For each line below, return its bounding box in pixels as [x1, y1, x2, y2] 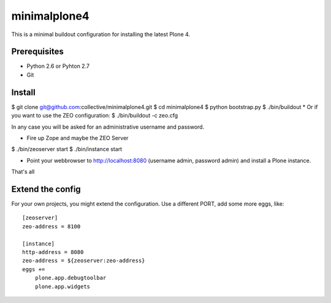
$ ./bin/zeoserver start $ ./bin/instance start [11, 146, 123, 153]
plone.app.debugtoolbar [34, 274, 107, 282]
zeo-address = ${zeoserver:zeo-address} [22, 257, 145, 264]
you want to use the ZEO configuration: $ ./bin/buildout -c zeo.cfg [11, 112, 178, 119]
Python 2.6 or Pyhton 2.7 [26, 62, 90, 70]
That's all [11, 168, 35, 176]
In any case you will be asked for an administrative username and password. [11, 123, 205, 130]
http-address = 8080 [22, 249, 84, 255]
